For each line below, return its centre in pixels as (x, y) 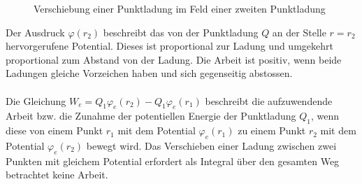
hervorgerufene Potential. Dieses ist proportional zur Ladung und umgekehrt (169, 46)
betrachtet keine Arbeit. (57, 175)
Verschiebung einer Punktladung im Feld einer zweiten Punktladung (180, 8)
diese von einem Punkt (55, 130)
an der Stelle (299, 32)
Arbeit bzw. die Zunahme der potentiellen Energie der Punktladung (151, 116)
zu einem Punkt (272, 130)
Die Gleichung (36, 100)
